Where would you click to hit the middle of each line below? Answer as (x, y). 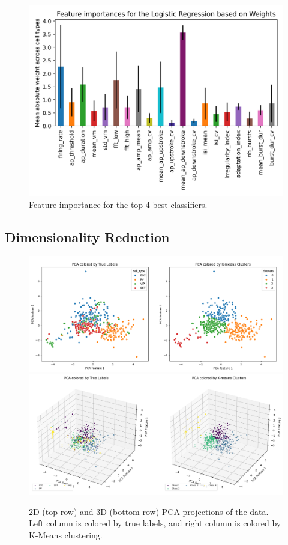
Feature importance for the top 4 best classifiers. (118, 204)
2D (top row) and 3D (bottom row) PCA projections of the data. (149, 511)
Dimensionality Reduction (87, 236)
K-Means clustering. (66, 535)
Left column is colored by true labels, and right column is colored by (155, 523)
